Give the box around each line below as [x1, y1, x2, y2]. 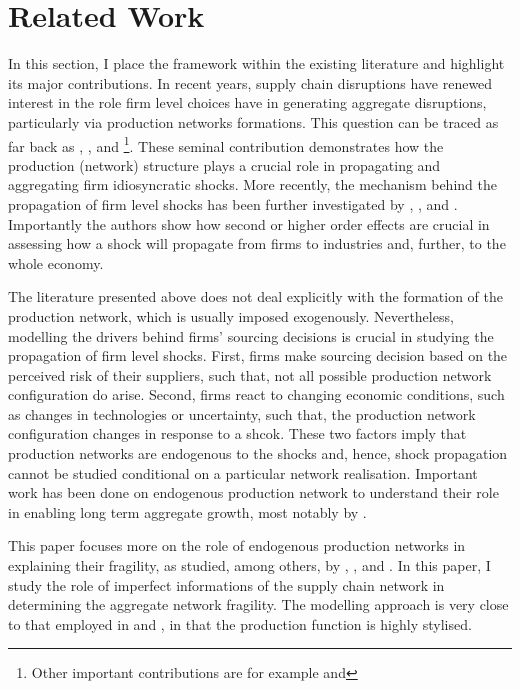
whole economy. [8, 252, 104, 273]
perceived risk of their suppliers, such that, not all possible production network [8, 364, 492, 385]
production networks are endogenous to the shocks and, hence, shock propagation [8, 443, 508, 464]
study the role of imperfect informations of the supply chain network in [8, 574, 445, 595]
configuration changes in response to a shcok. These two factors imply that [8, 423, 467, 444]
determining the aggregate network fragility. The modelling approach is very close [8, 594, 509, 615]
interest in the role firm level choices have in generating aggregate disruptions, [8, 92, 487, 113]
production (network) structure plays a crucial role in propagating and [8, 154, 441, 175]
